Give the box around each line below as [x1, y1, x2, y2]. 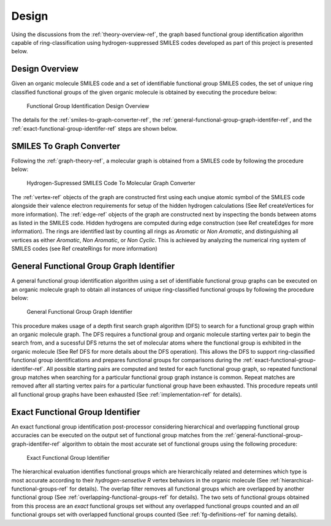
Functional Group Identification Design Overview [26, 102, 150, 110]
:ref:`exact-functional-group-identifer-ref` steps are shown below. [11, 124, 178, 132]
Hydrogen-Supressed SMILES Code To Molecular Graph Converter [26, 180, 196, 187]
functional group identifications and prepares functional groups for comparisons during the [11, 356, 242, 364]
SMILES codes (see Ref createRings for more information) [11, 245, 158, 253]
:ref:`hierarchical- [269, 476, 314, 484]
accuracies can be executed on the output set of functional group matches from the [11, 432, 224, 439]
